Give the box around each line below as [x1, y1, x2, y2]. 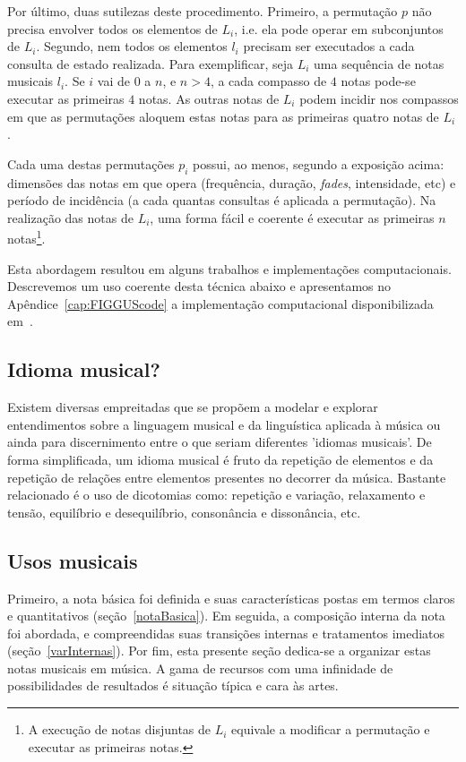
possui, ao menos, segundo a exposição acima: [193, 154, 444, 173]
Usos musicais [7, 546, 138, 574]
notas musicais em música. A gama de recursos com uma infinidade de [7, 658, 393, 677]
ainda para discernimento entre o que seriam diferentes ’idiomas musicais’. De [7, 432, 432, 451]
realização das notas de [7, 208, 134, 227]
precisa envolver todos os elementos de [7, 19, 218, 38]
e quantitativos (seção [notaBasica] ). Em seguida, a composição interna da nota [7, 606, 445, 625]
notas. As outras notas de [138, 89, 280, 107]
